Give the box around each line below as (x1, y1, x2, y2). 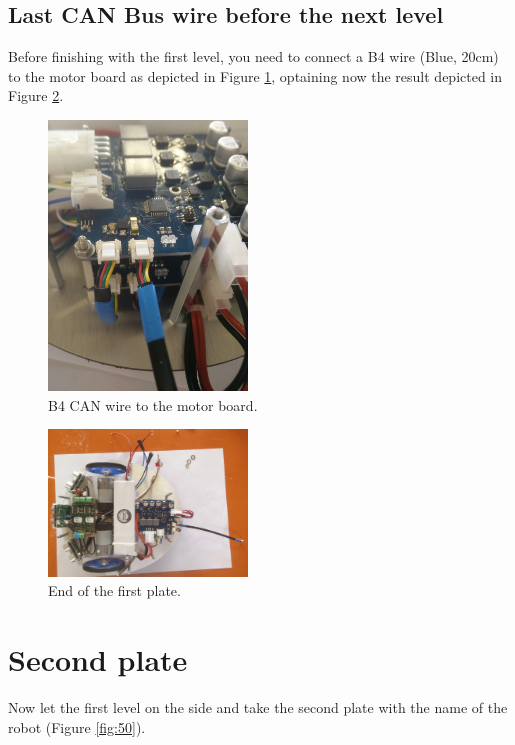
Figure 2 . (8, 85, 64, 106)
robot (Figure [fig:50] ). (8, 716, 146, 737)
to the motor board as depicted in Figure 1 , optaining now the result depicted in (8, 65, 503, 86)
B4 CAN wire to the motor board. (48, 394, 258, 415)
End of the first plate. (48, 580, 181, 601)
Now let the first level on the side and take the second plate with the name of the (8, 697, 508, 718)
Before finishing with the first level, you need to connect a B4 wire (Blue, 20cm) (8, 46, 499, 67)
